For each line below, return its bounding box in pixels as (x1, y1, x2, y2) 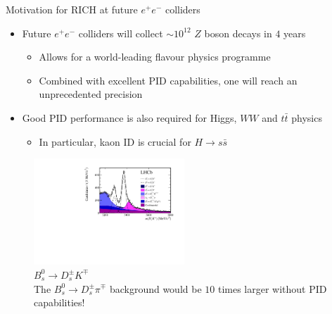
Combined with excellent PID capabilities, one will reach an (39, 73, 298, 87)
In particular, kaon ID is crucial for (39, 134, 191, 149)
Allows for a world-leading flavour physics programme (39, 49, 271, 64)
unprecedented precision (39, 87, 143, 101)
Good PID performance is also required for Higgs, (22, 110, 237, 125)
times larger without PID (217, 281, 327, 296)
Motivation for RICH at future (6, 2, 138, 16)
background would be (109, 281, 202, 296)
